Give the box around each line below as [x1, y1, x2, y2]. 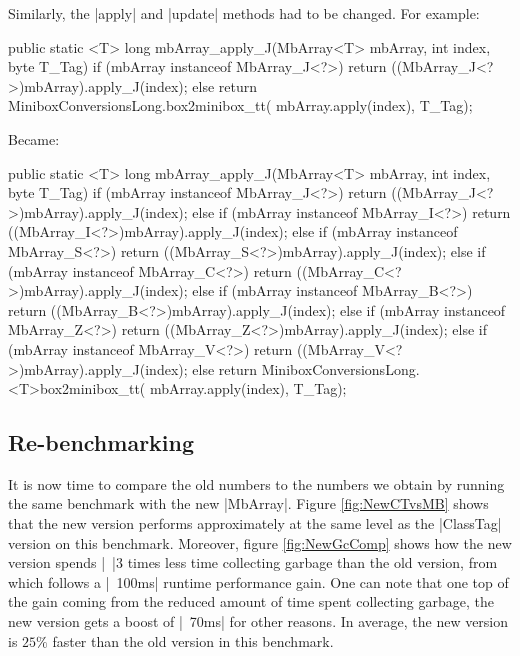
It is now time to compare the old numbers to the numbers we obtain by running [8, 473, 505, 494]
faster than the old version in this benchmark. [52, 630, 334, 651]
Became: [8, 128, 60, 149]
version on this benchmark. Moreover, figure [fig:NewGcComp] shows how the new [8, 532, 512, 553]
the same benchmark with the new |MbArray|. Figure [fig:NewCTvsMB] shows [8, 493, 489, 514]
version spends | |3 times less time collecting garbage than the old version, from [8, 552, 498, 573]
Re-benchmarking [8, 427, 195, 458]
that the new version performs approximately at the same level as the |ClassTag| [8, 513, 502, 534]
